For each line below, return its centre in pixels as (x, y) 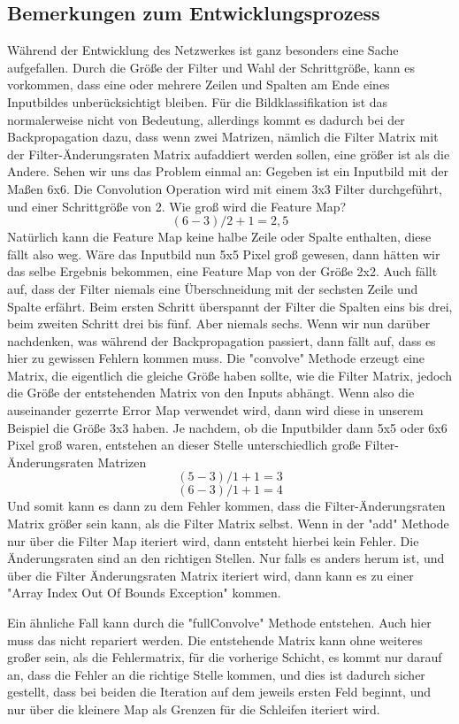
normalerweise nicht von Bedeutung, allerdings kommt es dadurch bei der (206, 119)
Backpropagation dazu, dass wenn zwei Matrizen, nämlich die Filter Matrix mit (223, 137)
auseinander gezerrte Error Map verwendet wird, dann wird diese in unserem (215, 410)
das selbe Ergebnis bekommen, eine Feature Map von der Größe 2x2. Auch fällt (222, 271)
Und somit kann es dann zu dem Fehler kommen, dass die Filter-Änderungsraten (226, 506)
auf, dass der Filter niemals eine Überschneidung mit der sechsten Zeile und (213, 288)
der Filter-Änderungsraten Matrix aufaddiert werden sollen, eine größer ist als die (229, 154)
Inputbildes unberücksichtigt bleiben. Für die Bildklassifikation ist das (198, 101)
